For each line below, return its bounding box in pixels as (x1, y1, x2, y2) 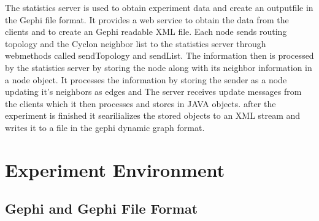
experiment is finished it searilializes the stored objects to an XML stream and (5, 109, 301, 122)
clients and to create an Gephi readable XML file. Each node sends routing (5, 25, 287, 38)
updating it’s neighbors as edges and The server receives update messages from (5, 85, 302, 98)
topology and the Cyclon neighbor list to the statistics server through (5, 37, 266, 50)
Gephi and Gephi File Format (5, 199, 198, 218)
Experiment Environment (5, 157, 225, 182)
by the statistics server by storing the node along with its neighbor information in (5, 61, 312, 73)
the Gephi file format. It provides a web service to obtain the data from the (5, 13, 289, 26)
